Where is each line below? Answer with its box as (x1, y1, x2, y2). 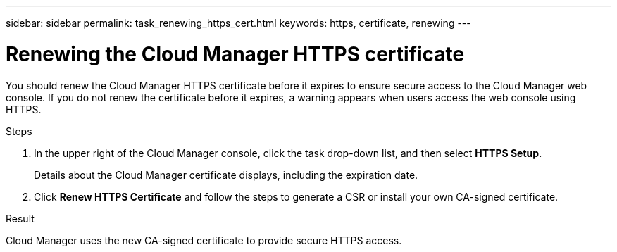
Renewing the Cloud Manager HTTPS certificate (6, 42, 465, 66)
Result (6, 212, 35, 225)
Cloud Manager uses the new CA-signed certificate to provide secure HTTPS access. (6, 234, 402, 246)
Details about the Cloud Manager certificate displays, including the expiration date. (34, 168, 418, 181)
